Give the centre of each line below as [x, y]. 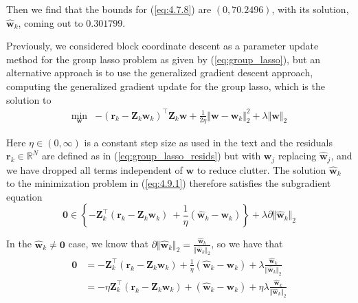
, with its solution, [310, 9]
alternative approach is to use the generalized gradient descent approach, [160, 72]
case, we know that [108, 244]
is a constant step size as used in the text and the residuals [209, 142]
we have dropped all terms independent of [94, 169]
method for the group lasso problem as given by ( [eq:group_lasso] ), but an [164, 59]
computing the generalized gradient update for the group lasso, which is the [166, 86]
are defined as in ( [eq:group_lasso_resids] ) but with [151, 156]
